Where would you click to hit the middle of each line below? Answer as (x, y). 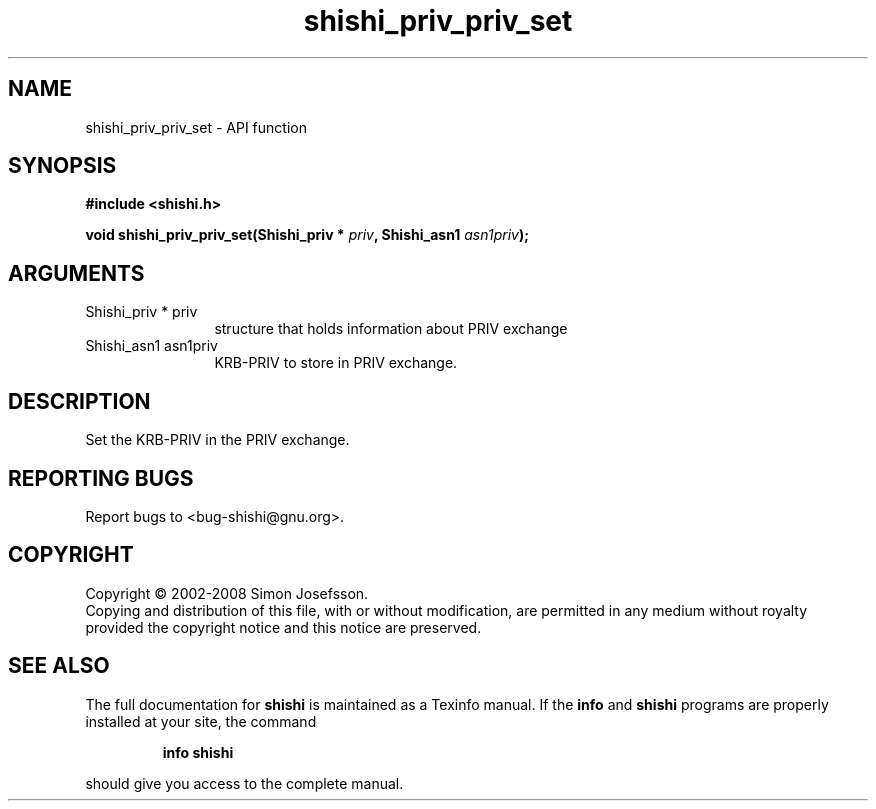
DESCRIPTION (79, 401)
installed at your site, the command (201, 721)
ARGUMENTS (76, 273)
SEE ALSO (59, 666)
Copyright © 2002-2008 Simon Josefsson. (227, 593)
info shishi (198, 752)
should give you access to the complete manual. (244, 783)
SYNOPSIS (62, 166)
